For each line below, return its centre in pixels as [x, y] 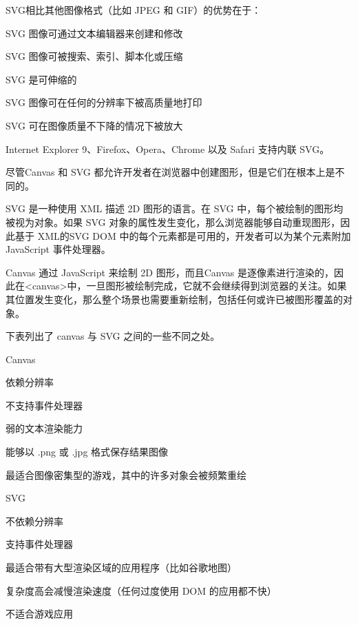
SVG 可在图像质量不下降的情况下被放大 [94, 125]
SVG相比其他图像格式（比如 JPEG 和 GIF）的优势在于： [134, 10]
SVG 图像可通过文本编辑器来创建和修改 [94, 33]
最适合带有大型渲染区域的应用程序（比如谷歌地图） [121, 567]
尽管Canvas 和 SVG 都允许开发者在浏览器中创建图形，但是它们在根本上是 [170, 172]
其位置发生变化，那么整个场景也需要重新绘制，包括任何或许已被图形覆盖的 [174, 299]
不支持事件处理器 [44, 405]
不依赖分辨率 [34, 521]
